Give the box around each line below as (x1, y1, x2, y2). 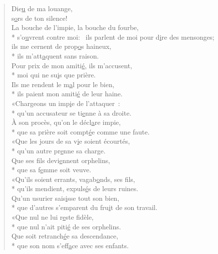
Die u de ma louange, (11, 3, 73, 13)
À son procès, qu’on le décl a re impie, (11, 117, 121, 127)
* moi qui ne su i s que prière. (11, 70, 96, 80)
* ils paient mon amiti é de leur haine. (11, 89, 123, 99)
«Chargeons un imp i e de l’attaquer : (11, 98, 120, 108)
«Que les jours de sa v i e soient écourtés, (11, 136, 130, 146)
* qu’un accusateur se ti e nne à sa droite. (11, 107, 132, 118)
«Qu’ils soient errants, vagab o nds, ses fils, (11, 174, 135, 184)
